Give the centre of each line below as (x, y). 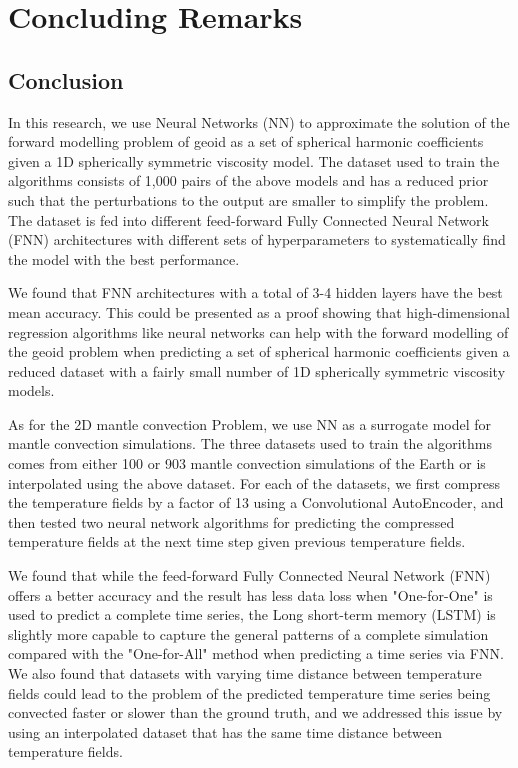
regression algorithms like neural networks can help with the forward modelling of (258, 331)
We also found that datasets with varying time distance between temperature (245, 673)
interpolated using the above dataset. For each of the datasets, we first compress (254, 482)
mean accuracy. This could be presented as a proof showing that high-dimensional (259, 311)
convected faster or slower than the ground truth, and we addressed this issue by (255, 712)
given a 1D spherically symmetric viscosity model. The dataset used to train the (254, 160)
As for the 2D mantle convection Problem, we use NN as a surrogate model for (250, 423)
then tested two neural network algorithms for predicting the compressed (231, 521)
